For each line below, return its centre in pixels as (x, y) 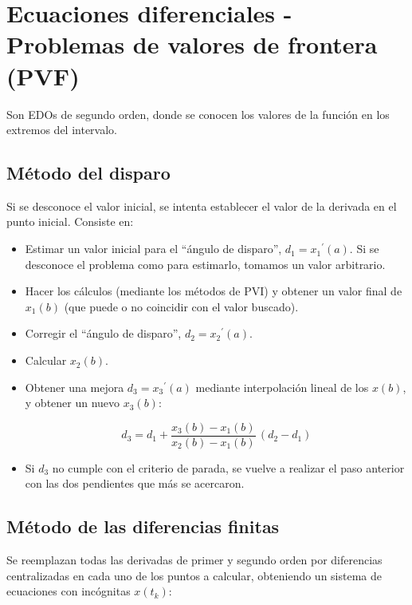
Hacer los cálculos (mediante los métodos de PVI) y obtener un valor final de (214, 291)
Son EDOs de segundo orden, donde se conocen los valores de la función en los (198, 114)
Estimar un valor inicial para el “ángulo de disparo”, (153, 249)
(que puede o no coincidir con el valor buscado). (181, 306)
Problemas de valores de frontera (192, 44)
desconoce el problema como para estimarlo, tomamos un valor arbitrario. (205, 264)
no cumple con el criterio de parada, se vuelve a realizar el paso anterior (228, 467)
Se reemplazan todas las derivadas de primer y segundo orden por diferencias (194, 560)
